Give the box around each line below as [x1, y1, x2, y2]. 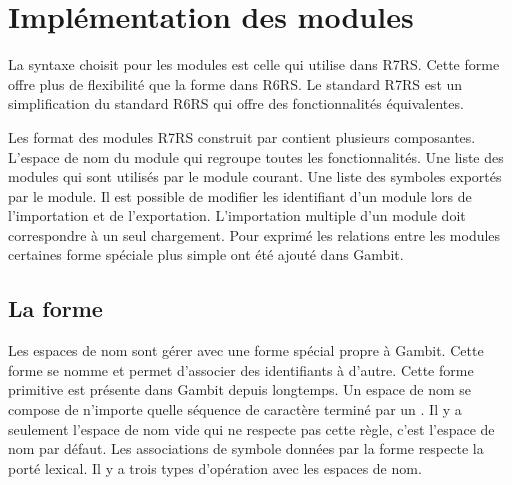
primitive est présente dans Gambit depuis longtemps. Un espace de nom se [8, 379, 472, 400]
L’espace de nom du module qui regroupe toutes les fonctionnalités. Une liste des [8, 146, 504, 167]
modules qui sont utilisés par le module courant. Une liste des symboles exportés [8, 166, 502, 187]
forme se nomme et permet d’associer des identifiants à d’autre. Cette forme [8, 359, 474, 380]
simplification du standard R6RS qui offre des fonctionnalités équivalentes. [8, 93, 464, 114]
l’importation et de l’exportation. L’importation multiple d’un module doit [8, 205, 466, 226]
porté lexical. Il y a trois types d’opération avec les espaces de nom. [8, 457, 422, 478]
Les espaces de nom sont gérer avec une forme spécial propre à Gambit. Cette [8, 340, 484, 361]
